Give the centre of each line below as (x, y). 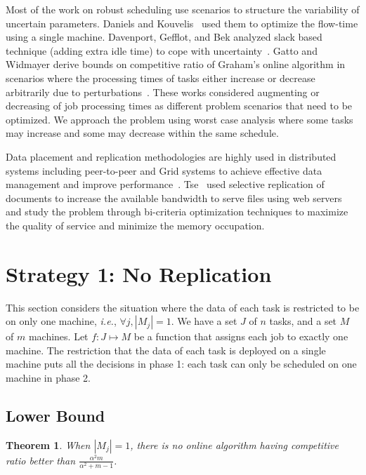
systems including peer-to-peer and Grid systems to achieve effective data (164, 170)
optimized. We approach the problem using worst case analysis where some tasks (179, 119)
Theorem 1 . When (48, 444)
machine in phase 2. (48, 377)
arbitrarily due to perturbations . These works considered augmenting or (163, 92)
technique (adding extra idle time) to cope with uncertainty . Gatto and (162, 50)
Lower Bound (55, 415)
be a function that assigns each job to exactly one (241, 336)
